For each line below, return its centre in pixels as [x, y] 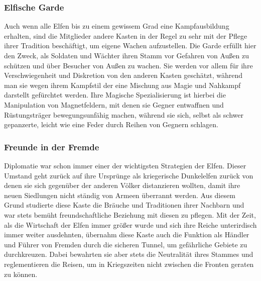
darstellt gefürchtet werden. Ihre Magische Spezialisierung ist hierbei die [115, 95]
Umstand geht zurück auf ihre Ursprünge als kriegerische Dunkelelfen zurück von [129, 175]
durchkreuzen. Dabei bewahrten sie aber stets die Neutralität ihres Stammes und [129, 254]
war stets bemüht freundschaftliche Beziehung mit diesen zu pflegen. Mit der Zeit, [130, 214]
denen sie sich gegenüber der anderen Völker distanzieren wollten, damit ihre [122, 185]
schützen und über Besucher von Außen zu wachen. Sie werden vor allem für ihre [128, 65]
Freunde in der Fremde [52, 147]
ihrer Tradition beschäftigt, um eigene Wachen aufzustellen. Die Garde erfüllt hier [130, 45]
